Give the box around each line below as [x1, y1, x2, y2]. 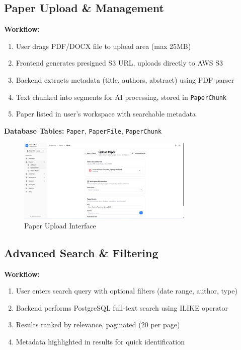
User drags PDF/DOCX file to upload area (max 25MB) [16, 40, 191, 51]
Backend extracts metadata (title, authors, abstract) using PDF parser [16, 74, 234, 85]
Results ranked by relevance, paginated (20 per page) [16, 319, 180, 330]
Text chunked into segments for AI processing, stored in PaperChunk [16, 91, 226, 102]
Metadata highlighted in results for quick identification [16, 336, 185, 346]
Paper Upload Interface [24, 220, 96, 230]
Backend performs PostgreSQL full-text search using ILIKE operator [16, 302, 228, 313]
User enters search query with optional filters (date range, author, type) [16, 285, 237, 296]
